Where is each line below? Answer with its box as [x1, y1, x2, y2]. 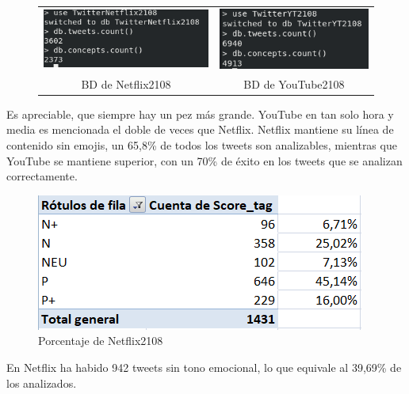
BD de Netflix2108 [81, 75, 171, 92]
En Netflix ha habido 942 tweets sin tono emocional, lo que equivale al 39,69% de [6, 359, 402, 376]
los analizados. [6, 374, 77, 391]
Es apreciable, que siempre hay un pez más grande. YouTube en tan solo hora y [6, 105, 394, 122]
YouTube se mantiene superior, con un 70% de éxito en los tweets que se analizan [6, 152, 403, 169]
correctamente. [6, 168, 78, 184]
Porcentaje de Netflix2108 [38, 332, 163, 349]
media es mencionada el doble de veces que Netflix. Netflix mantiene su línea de [6, 121, 394, 138]
